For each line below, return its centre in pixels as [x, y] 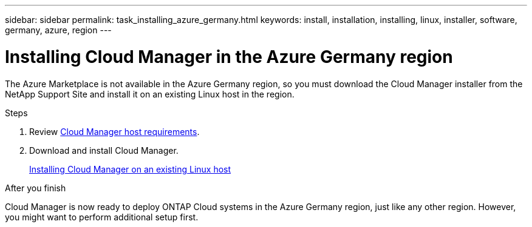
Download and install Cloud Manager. [104, 150]
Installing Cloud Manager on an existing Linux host [130, 169]
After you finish [36, 188]
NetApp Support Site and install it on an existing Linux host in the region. [150, 94]
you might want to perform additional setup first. [102, 217]
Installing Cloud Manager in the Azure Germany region [229, 57]
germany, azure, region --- [58, 30]
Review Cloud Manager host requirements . [114, 131]
